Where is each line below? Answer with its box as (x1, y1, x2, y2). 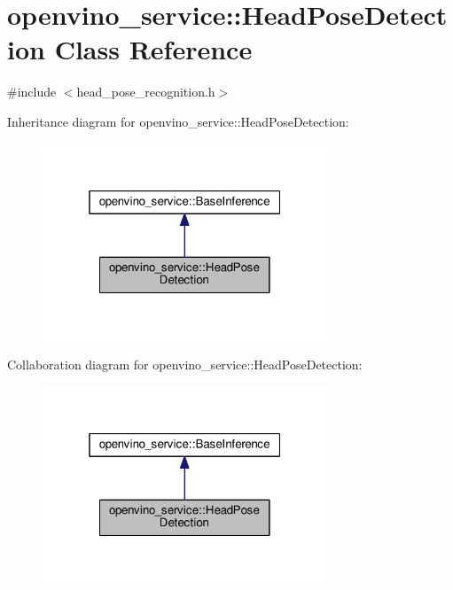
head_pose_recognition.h (76, 82, 215, 101)
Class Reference (54, 31, 253, 67)
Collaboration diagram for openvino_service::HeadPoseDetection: (7, 355, 363, 374)
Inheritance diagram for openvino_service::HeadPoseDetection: (7, 112, 349, 130)
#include (7, 82, 57, 101)
